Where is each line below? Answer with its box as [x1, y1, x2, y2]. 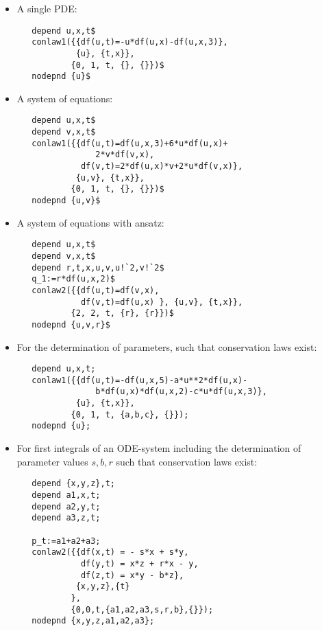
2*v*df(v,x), [95, 150, 155, 160]
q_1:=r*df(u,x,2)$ [32, 274, 115, 284]
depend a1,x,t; [32, 490, 101, 500]
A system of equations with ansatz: [16, 215, 164, 229]
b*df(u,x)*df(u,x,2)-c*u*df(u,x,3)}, [95, 387, 267, 397]
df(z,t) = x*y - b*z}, [80, 570, 184, 580]
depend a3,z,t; [32, 513, 101, 523]
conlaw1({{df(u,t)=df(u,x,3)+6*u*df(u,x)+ [32, 138, 228, 148]
